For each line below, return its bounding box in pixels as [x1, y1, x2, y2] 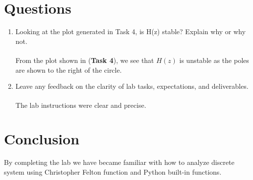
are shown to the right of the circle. [15, 64, 122, 75]
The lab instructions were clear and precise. [15, 100, 146, 110]
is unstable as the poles [179, 55, 249, 65]
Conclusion [4, 129, 80, 149]
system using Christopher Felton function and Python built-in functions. [4, 166, 222, 177]
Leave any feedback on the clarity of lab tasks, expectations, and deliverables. [15, 81, 249, 91]
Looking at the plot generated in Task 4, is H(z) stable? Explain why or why [15, 26, 246, 37]
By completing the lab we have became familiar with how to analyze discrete [4, 157, 234, 167]
